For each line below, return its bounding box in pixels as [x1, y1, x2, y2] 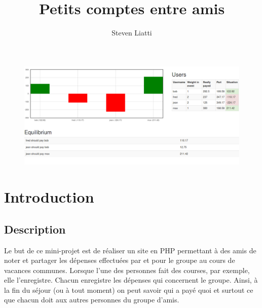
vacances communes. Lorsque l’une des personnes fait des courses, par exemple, [4, 264, 250, 275]
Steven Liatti [111, 27, 152, 38]
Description [4, 221, 66, 237]
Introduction [4, 186, 94, 207]
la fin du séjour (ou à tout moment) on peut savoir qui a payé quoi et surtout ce [4, 284, 253, 295]
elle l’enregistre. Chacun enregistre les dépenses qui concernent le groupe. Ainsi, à [4, 275, 258, 285]
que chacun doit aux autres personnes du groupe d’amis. [4, 294, 179, 305]
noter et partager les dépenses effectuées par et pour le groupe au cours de [4, 255, 235, 265]
